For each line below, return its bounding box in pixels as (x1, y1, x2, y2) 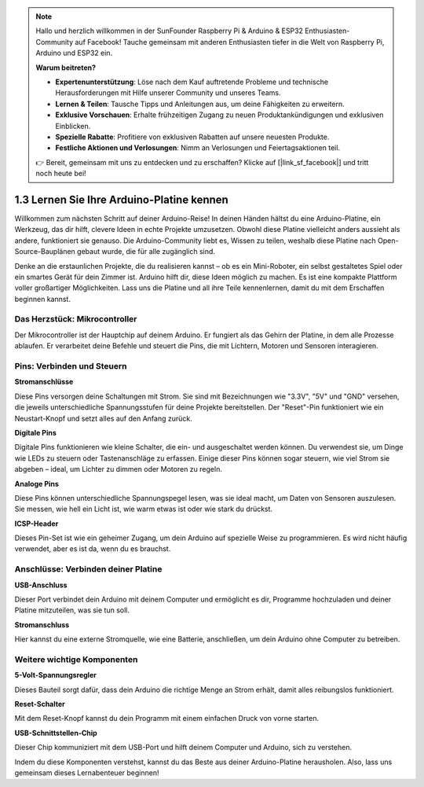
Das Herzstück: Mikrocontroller (14, 314, 137, 325)
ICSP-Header (14, 519, 59, 528)
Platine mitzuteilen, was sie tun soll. (14, 605, 130, 615)
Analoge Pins (14, 479, 59, 488)
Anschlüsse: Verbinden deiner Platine (14, 564, 163, 575)
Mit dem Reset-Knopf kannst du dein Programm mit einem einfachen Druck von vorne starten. (14, 714, 320, 723)
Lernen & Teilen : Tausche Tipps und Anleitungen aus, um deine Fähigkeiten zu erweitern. (55, 99, 345, 108)
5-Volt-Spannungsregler (14, 671, 97, 680)
